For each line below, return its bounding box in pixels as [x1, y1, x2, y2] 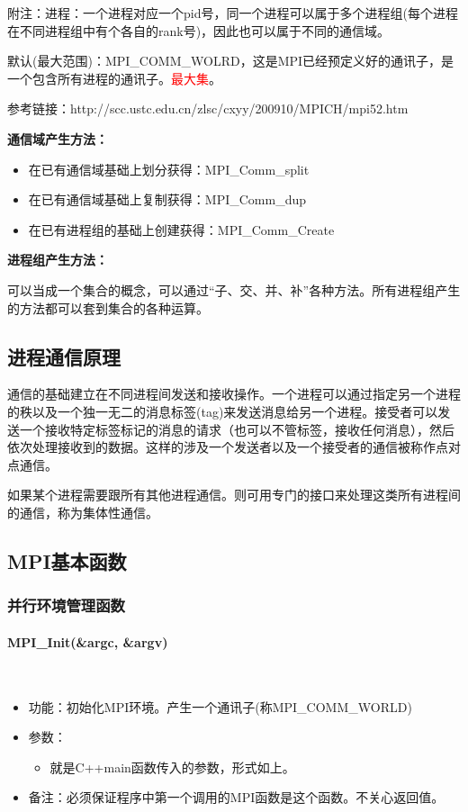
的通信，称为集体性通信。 [7, 502, 158, 521]
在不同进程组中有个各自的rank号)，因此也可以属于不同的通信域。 [7, 21, 391, 40]
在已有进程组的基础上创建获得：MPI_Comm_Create [28, 220, 335, 239]
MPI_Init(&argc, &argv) [7, 632, 168, 651]
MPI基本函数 [7, 546, 127, 574]
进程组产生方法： [7, 250, 108, 269]
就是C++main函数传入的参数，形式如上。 [49, 757, 295, 776]
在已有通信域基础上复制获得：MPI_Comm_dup [28, 190, 307, 209]
